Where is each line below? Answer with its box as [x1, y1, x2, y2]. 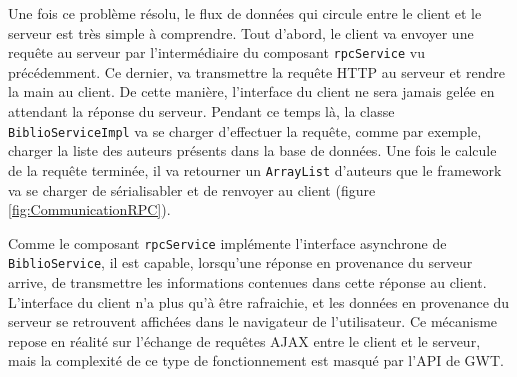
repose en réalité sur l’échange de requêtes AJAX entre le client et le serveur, [8, 330, 481, 351]
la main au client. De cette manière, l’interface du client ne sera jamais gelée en [8, 81, 495, 102]
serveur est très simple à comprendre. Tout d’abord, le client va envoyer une [8, 22, 474, 43]
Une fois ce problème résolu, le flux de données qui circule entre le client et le [8, 3, 482, 23]
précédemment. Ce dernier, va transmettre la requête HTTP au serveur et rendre [8, 61, 505, 82]
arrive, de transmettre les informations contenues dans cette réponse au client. [8, 272, 487, 293]
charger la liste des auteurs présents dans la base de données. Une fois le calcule [8, 140, 497, 161]
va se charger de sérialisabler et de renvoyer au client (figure [8, 179, 376, 200]
